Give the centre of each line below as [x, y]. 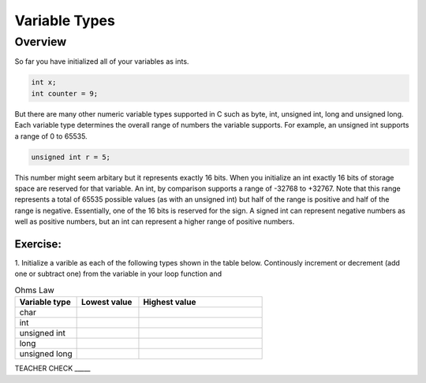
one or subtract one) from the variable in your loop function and [118, 274]
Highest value [170, 302]
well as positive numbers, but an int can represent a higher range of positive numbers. [155, 221]
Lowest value [107, 302]
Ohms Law [34, 290]
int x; [44, 82]
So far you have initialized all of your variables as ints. [102, 61]
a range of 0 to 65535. [51, 136]
